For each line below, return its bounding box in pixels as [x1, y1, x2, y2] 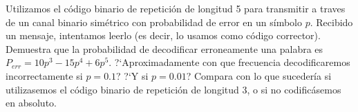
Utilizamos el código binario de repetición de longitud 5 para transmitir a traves [6, 1, 346, 15]
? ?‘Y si [116, 68, 149, 82]
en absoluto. [6, 96, 57, 110]
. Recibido [310, 14, 353, 29]
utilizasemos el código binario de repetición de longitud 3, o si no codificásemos [6, 82, 341, 96]
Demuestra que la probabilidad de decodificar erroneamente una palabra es [6, 41, 323, 56]
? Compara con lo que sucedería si [186, 68, 332, 82]
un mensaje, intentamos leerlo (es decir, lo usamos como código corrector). [6, 28, 321, 43]
